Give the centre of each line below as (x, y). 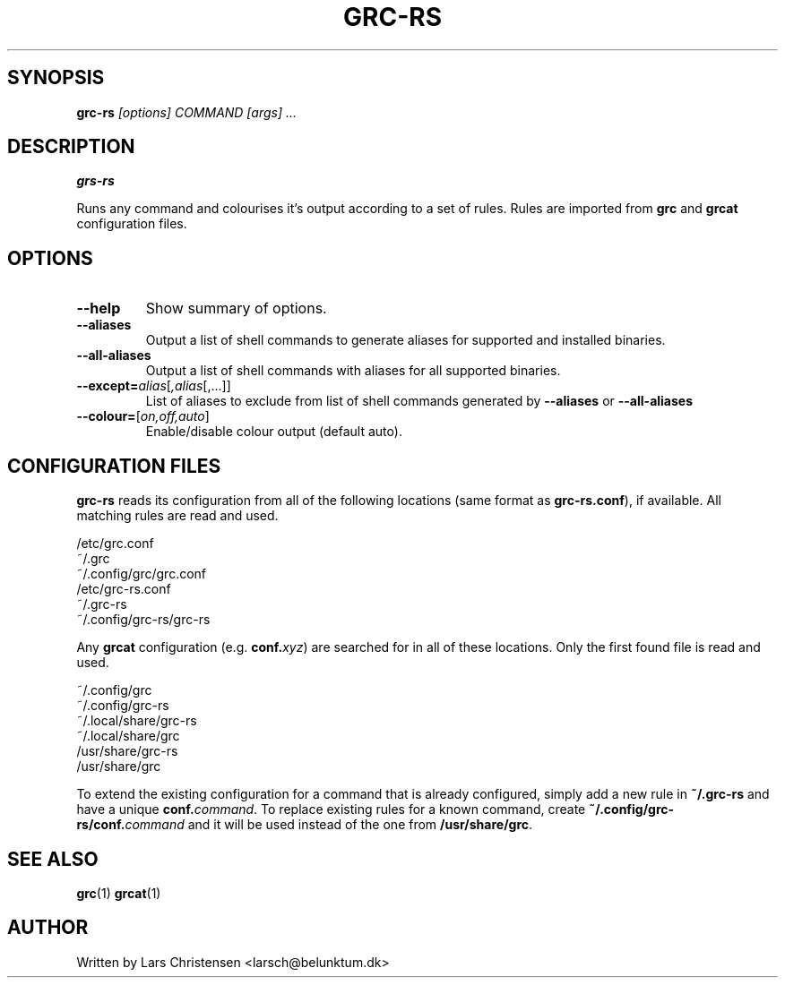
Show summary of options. (236, 308)
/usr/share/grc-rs (127, 751)
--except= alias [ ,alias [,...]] (154, 386)
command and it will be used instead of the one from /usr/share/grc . (329, 825)
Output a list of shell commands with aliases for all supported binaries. (353, 371)
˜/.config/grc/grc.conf (142, 574)
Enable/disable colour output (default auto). (274, 432)
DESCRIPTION (71, 147)
